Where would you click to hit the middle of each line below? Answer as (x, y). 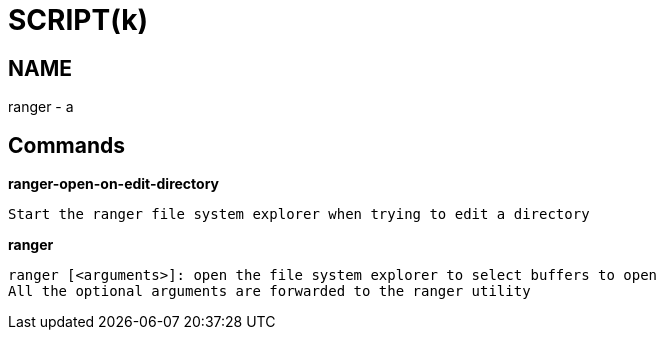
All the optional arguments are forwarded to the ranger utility (269, 291)
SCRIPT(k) (78, 20)
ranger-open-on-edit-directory (114, 184)
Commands (67, 145)
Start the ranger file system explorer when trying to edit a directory (299, 214)
